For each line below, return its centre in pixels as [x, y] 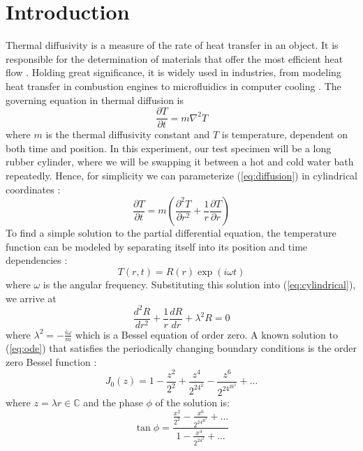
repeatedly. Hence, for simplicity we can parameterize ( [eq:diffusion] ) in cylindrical [181, 175]
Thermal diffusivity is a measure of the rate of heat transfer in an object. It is [172, 45]
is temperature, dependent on [284, 134]
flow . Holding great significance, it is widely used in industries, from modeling [173, 72]
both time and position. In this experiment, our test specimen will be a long [169, 148]
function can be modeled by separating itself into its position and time [157, 246]
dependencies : [37, 260]
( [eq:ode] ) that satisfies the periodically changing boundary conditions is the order [181, 348]
